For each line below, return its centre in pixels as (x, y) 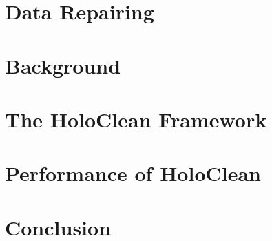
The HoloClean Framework (136, 119)
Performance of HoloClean (133, 173)
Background (63, 65)
